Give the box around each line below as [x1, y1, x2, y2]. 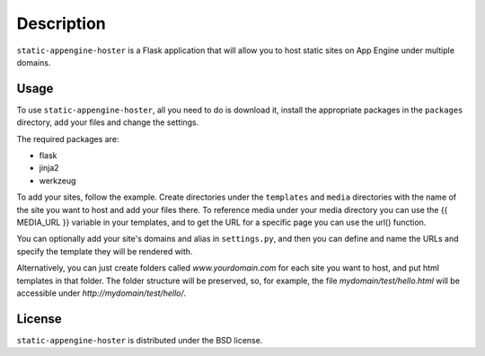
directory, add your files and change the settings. [16, 117, 199, 128]
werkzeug [39, 175, 76, 186]
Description [16, 13, 107, 33]
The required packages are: [16, 133, 119, 144]
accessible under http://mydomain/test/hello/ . [16, 288, 187, 298]
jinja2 [39, 163, 59, 174]
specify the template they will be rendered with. [16, 245, 193, 256]
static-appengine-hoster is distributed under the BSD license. [16, 334, 263, 345]
